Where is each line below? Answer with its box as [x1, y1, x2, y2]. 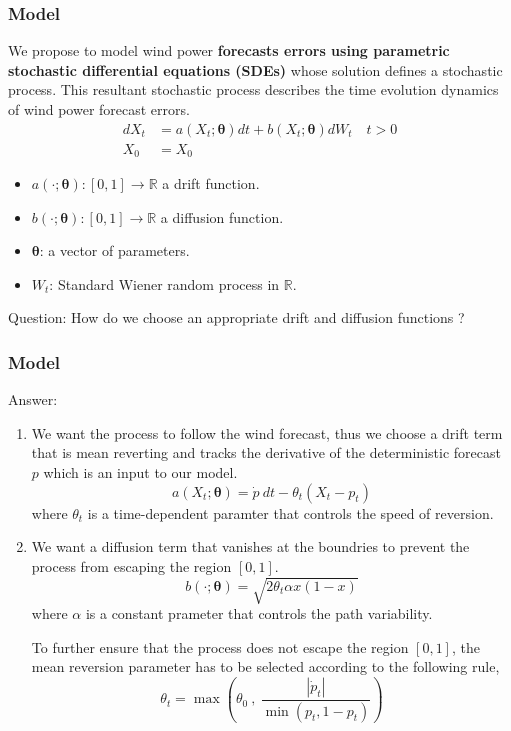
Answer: [8, 389, 58, 410]
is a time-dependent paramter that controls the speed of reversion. [87, 502, 494, 523]
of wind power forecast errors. [8, 99, 190, 119]
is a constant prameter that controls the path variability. [85, 603, 433, 623]
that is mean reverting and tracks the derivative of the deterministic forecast [31, 442, 501, 463]
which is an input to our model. [43, 462, 238, 483]
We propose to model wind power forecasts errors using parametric [8, 40, 450, 61]
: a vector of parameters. [39, 240, 190, 261]
